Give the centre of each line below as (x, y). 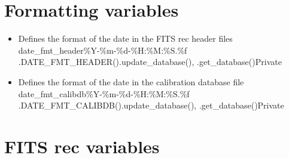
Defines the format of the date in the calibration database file (131, 81)
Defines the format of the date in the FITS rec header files (125, 38)
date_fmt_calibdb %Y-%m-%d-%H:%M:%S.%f (104, 93)
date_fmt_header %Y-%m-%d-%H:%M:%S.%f (103, 50)
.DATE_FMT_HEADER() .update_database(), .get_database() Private (150, 62)
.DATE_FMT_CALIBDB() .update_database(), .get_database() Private (151, 105)
